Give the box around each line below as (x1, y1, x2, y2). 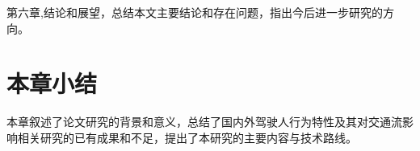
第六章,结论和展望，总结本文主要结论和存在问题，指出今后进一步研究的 (6, 4, 383, 20)
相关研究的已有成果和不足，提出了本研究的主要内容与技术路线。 (17, 129, 357, 145)
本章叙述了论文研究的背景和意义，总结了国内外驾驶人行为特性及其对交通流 (6, 113, 402, 130)
